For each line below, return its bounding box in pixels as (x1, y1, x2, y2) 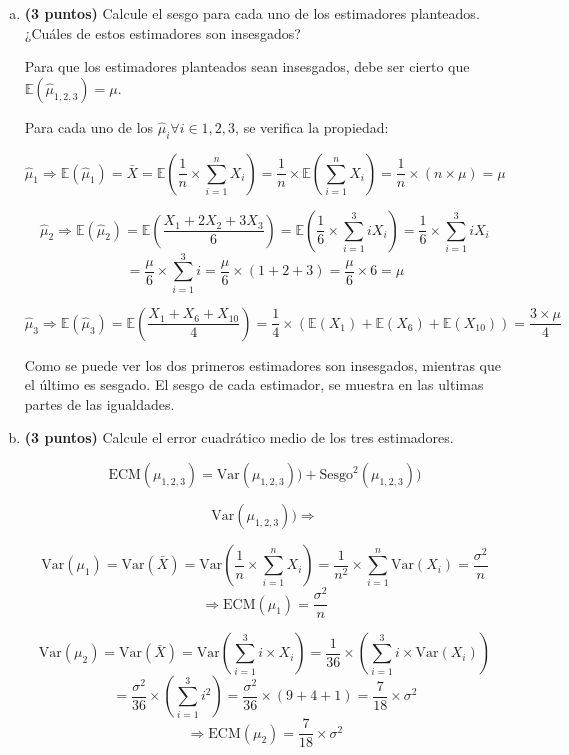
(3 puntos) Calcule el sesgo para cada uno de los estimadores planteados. (24, 3, 480, 23)
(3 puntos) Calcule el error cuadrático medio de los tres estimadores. (24, 427, 454, 448)
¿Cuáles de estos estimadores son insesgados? (24, 22, 301, 43)
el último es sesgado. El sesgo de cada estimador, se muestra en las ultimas (24, 374, 484, 395)
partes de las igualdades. (24, 393, 175, 414)
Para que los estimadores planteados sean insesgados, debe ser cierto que (24, 56, 470, 77)
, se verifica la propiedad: (235, 116, 389, 137)
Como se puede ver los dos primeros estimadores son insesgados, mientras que (24, 354, 501, 375)
